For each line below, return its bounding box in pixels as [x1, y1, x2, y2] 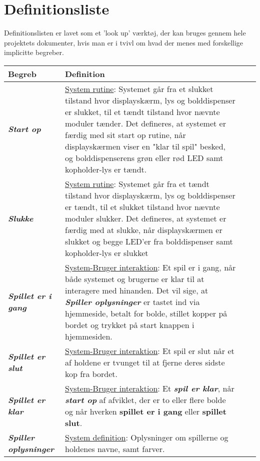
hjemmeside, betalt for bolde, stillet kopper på [64, 307, 227, 319]
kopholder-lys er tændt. [64, 163, 147, 175]
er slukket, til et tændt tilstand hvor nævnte [64, 105, 220, 117]
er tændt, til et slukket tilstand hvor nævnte [64, 200, 220, 212]
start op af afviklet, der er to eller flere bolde [64, 393, 226, 405]
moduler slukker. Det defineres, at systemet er [64, 212, 226, 224]
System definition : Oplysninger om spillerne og [64, 431, 228, 443]
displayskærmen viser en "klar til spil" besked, [64, 140, 225, 152]
